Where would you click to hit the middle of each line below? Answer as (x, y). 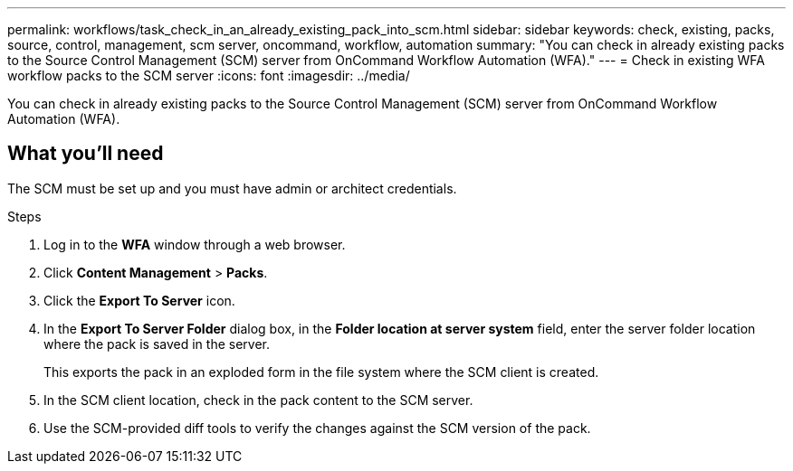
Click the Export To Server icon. (139, 300)
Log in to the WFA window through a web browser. (195, 244)
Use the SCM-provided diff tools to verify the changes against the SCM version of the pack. (317, 428)
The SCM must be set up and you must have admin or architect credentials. (232, 188)
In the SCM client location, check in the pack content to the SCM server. (258, 400)
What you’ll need (86, 154)
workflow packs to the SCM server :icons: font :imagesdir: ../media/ (209, 75)
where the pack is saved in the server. (157, 344)
